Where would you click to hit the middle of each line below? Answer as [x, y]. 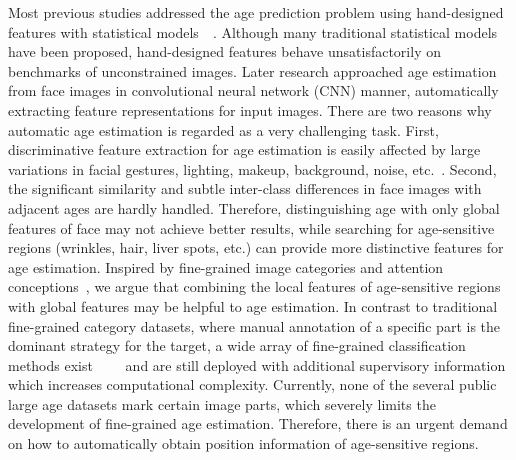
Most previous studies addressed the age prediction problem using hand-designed [256, 12]
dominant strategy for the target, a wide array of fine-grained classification [237, 345]
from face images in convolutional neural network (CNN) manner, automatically [253, 90]
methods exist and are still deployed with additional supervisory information [257, 364]
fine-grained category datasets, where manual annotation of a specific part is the [254, 325]
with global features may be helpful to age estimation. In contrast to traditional [253, 305]
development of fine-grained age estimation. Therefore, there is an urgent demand [258, 423]
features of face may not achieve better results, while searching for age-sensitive [251, 227]
